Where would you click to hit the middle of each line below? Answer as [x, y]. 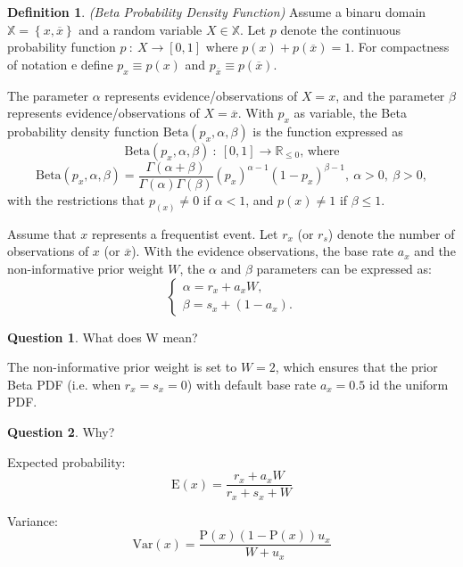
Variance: [33, 520]
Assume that [42, 233]
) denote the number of [391, 233]
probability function [62, 47]
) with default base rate [252, 384]
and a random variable [141, 29]
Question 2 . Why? [61, 432]
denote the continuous [341, 29]
